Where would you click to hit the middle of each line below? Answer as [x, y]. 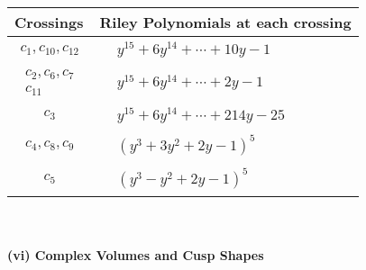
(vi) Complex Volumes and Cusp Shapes [136, 254]
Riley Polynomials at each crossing [225, 22]
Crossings [49, 22]
